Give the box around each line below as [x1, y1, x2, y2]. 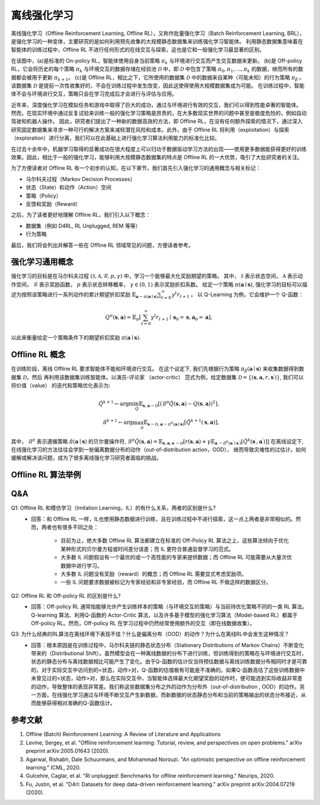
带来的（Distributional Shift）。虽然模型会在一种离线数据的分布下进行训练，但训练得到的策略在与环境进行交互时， [31, 650, 307, 657]
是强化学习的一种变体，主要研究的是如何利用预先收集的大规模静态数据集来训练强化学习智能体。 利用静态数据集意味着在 [11, 37, 303, 45]
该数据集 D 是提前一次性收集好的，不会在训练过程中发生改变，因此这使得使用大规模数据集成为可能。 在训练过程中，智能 [11, 82, 305, 89]
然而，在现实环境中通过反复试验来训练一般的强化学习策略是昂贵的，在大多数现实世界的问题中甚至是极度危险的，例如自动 [11, 110, 307, 117]
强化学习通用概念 [11, 257, 73, 267]
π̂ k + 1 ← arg [103, 418, 133, 426]
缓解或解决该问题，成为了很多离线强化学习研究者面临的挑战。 [11, 454, 162, 461]
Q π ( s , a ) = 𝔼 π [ [105, 312, 142, 322]
